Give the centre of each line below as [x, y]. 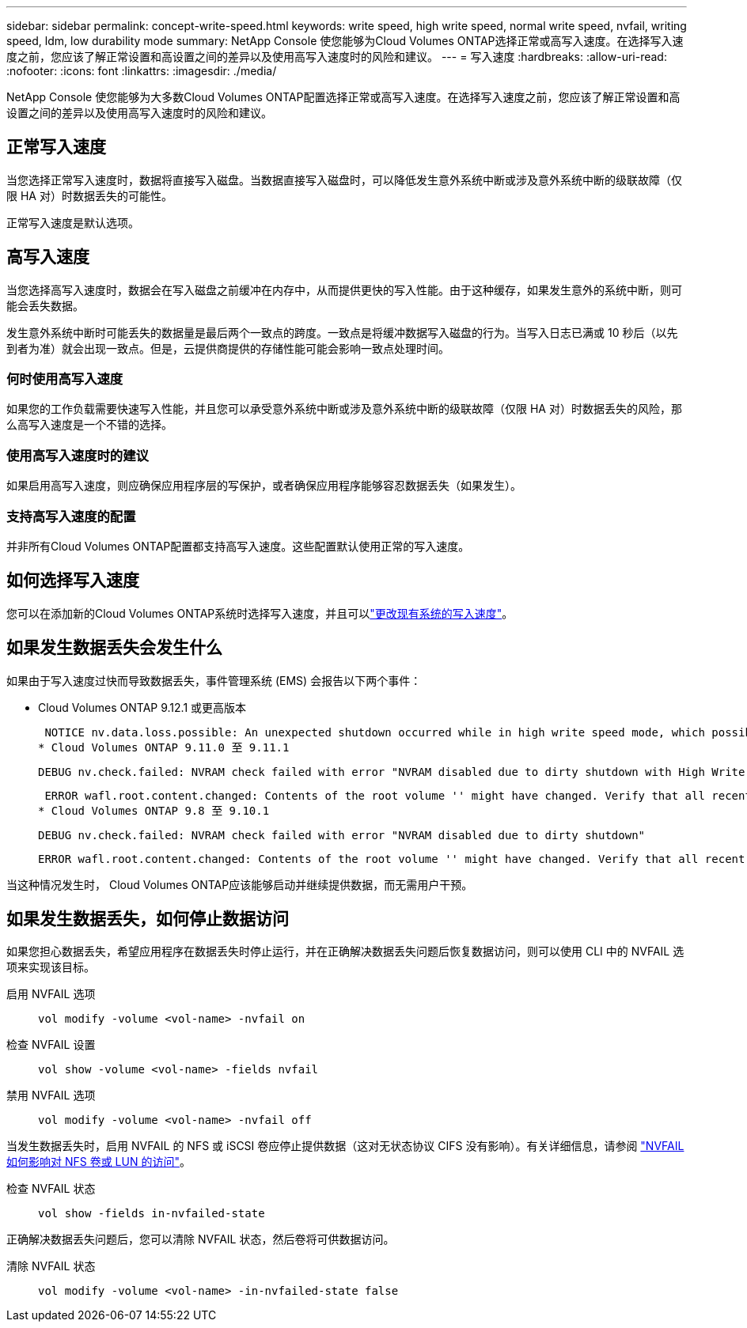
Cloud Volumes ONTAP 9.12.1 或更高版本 [142, 707]
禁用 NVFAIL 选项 [51, 1095]
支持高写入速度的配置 [71, 516]
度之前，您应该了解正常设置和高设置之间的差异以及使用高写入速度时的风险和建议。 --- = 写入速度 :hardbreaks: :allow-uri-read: [337, 57]
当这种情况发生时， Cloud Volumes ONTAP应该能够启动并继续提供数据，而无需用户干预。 [240, 884]
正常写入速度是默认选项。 [73, 222]
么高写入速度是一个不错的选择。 [89, 425]
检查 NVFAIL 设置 [51, 1045]
